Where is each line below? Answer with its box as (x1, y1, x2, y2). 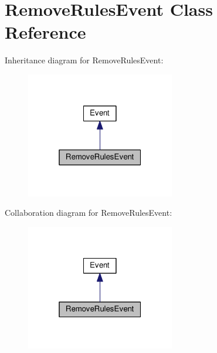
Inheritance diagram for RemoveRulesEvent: (5, 54, 164, 66)
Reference (5, 20, 86, 44)
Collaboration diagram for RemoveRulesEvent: (5, 206, 172, 219)
